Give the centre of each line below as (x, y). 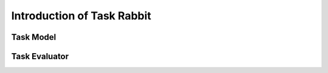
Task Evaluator (40, 56)
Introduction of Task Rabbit (81, 16)
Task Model (34, 37)
